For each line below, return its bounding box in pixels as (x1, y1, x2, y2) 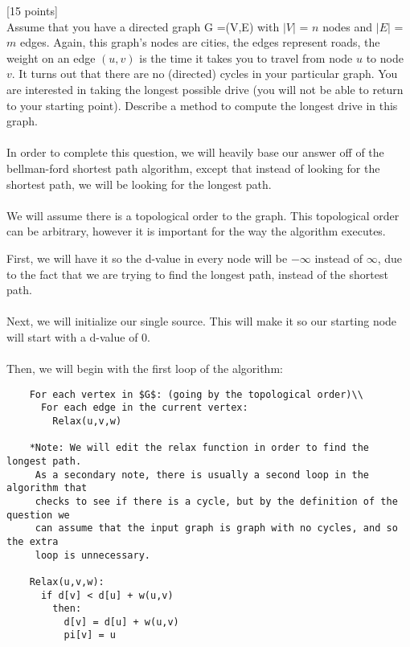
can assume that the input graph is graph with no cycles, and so (35, 522, 398, 534)
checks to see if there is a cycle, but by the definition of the (35, 495, 398, 507)
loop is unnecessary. (35, 549, 150, 561)
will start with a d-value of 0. (6, 328, 151, 345)
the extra (6, 535, 59, 547)
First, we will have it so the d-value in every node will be (6, 249, 288, 266)
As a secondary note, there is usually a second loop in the (35, 469, 370, 481)
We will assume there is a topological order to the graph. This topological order (6, 207, 400, 223)
